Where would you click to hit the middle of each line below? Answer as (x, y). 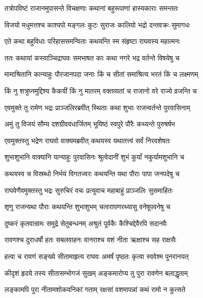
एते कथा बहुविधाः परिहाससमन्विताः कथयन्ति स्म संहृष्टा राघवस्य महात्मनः (92, 41)
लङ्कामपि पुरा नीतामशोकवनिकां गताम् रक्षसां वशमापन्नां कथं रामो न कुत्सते (95, 289)
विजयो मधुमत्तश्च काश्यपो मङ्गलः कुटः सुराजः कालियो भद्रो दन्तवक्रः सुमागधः (97, 24)
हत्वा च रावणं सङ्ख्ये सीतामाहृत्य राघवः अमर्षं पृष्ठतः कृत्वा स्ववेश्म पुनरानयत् (97, 256)
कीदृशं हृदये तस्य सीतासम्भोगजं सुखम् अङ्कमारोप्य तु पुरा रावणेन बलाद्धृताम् (96, 273)
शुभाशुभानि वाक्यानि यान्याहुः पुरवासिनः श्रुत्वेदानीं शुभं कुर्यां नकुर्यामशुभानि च (94, 157)
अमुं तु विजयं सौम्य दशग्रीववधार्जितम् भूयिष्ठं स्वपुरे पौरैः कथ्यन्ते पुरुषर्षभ (90, 124)
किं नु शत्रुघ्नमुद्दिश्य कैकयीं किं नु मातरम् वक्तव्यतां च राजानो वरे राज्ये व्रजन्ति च (101, 90)
